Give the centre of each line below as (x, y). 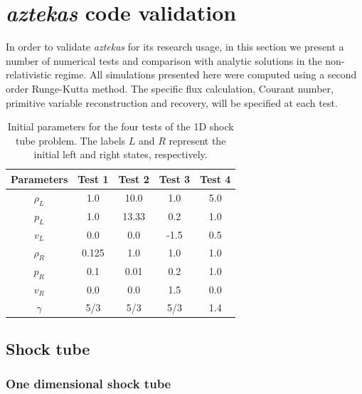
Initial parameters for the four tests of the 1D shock (121, 126)
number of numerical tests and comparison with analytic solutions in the (164, 60)
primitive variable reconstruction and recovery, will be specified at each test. (172, 102)
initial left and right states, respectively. (121, 154)
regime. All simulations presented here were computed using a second (206, 74)
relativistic (29, 74)
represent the (197, 140)
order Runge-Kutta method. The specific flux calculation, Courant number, (170, 88)
